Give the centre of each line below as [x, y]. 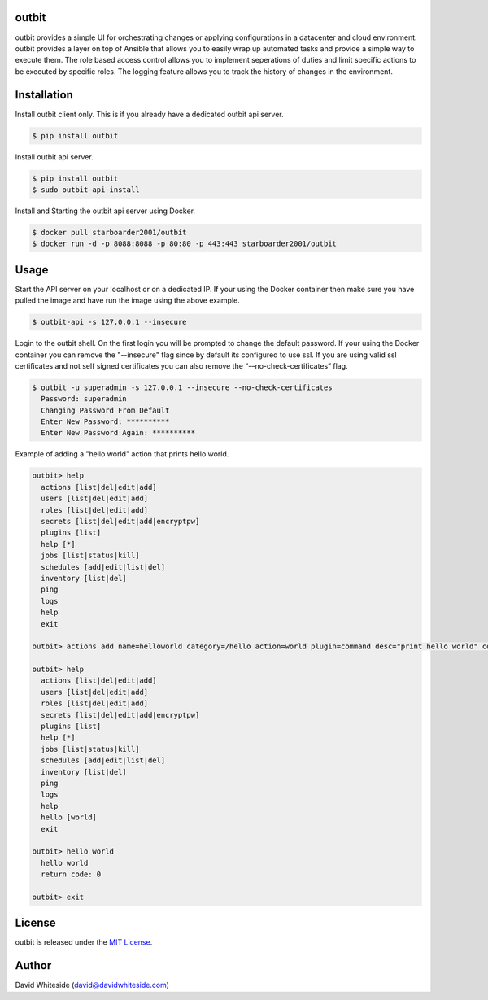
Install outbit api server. [54, 157]
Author [33, 965]
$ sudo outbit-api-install [86, 190]
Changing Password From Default [105, 410]
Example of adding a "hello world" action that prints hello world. [122, 454]
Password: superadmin [84, 399]
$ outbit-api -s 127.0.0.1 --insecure [109, 322]
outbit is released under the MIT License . [84, 942]
